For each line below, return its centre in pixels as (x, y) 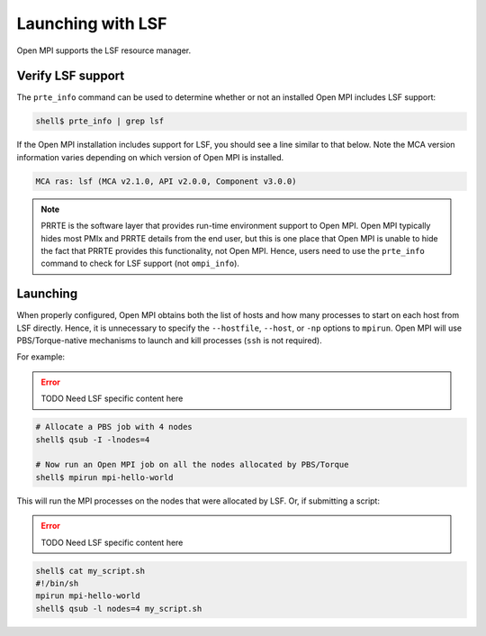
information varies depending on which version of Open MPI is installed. (150, 157)
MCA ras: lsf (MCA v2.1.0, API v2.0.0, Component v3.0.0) (166, 181)
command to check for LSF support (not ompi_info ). (140, 263)
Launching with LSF (92, 23)
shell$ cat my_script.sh (90, 571)
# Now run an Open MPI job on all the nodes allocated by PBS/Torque (192, 465)
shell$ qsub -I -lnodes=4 (93, 440)
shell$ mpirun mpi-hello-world (105, 477)
